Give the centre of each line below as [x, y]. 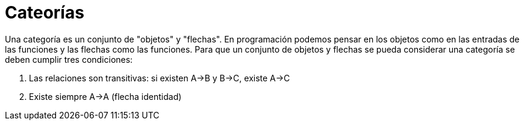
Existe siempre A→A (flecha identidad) [105, 96]
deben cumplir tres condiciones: [69, 59]
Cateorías [45, 13]
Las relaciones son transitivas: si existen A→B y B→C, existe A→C [160, 78]
